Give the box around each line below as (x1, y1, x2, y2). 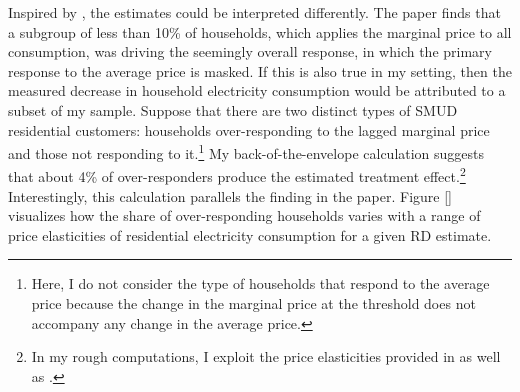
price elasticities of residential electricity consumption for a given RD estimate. (8, 224, 492, 245)
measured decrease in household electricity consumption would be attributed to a (8, 80, 506, 101)
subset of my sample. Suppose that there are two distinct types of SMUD (8, 99, 458, 120)
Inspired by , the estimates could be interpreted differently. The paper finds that (8, 2, 501, 22)
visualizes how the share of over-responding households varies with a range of (8, 205, 481, 226)
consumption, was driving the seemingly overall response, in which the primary (8, 41, 492, 62)
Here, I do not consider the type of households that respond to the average (31, 273, 490, 294)
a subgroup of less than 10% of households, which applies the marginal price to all (8, 21, 512, 42)
